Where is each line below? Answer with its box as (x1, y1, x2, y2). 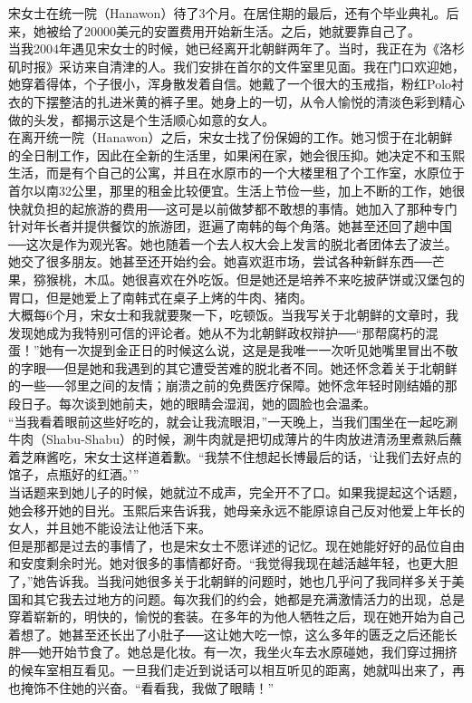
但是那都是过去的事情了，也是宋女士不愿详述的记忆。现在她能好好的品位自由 (8, 535, 465, 554)
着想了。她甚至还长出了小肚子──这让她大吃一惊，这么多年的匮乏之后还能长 (8, 624, 458, 643)
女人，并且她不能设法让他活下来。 (8, 518, 211, 537)
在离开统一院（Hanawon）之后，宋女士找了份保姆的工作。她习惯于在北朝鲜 (8, 128, 453, 147)
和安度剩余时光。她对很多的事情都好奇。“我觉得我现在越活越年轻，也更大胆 (8, 554, 458, 573)
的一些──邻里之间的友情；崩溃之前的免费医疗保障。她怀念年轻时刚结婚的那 (8, 376, 458, 395)
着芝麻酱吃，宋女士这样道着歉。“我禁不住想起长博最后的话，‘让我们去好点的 (8, 447, 462, 466)
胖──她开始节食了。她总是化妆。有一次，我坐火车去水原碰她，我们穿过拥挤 (8, 642, 458, 661)
